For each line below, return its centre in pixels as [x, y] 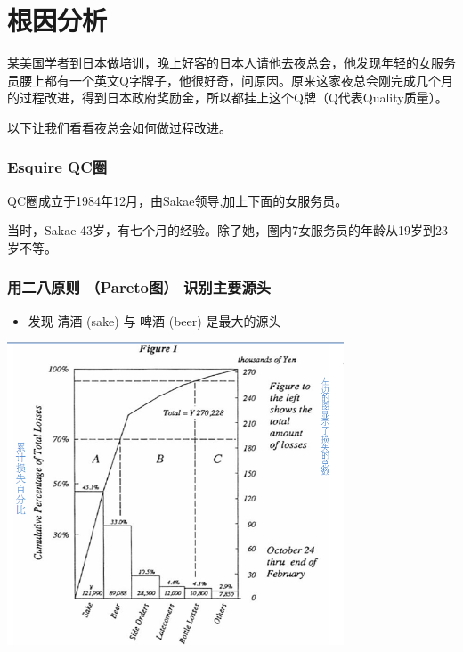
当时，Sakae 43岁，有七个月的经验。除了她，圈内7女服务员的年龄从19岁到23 [228, 230]
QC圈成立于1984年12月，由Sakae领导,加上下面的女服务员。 [178, 200]
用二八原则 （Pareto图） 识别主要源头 [139, 287]
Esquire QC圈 [57, 167]
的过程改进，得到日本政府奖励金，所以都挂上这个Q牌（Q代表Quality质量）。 [227, 98]
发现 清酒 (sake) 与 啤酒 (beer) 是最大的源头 [154, 320]
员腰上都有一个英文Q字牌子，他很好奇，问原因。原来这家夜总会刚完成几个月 [230, 80]
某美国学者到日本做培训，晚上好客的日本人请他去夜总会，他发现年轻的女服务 [231, 63]
